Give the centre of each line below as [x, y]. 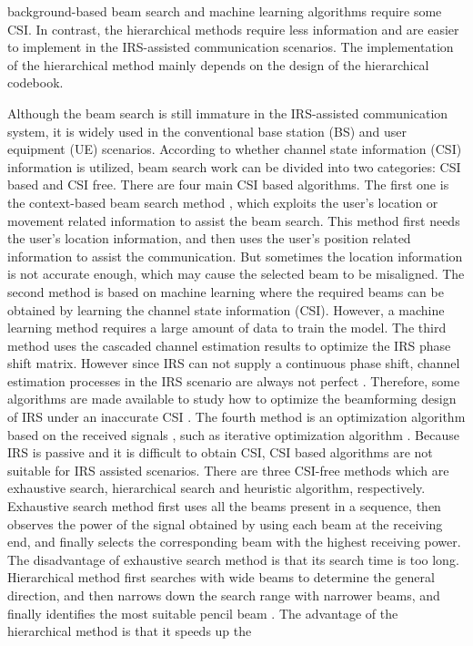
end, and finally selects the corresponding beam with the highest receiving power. [234, 542]
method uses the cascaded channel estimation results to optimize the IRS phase [229, 345]
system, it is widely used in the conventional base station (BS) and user [207, 131]
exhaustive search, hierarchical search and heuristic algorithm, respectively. [216, 488]
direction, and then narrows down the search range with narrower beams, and [224, 595]
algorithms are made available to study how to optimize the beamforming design [232, 399]
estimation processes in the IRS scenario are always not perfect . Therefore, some [234, 380]
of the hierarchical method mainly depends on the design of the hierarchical [218, 64]
